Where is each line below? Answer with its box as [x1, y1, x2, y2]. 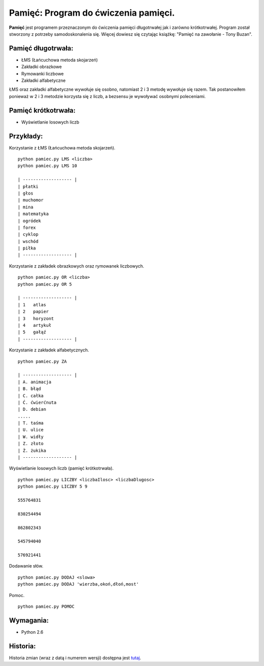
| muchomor [18, 197, 44, 203]
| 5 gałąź [18, 329, 46, 335]
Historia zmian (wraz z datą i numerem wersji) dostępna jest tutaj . [9, 655, 141, 661]
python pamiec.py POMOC [18, 604, 75, 610]
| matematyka [18, 211, 49, 217]
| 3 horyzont [18, 316, 54, 321]
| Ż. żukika [18, 447, 46, 453]
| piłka [18, 246, 36, 251]
